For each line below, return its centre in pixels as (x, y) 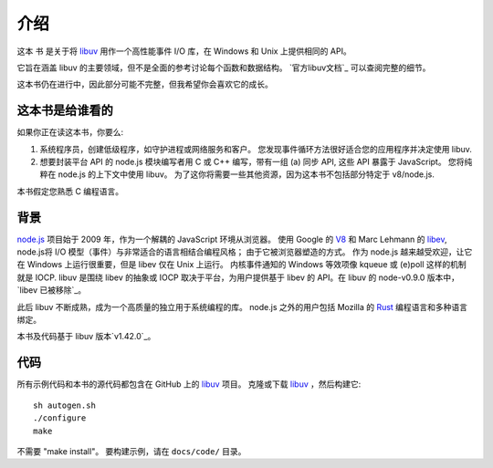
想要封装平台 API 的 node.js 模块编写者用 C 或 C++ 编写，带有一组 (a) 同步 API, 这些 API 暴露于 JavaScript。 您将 (252, 162)
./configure (60, 418)
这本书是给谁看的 (65, 111)
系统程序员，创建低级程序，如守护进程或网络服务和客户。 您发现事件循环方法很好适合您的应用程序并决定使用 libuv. (256, 149)
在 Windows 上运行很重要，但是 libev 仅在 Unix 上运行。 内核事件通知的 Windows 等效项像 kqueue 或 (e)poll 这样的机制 (241, 265)
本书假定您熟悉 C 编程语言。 (70, 191)
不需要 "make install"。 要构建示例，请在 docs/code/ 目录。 (131, 451)
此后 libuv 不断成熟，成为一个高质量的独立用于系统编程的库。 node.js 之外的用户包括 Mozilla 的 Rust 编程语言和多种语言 (242, 307)
